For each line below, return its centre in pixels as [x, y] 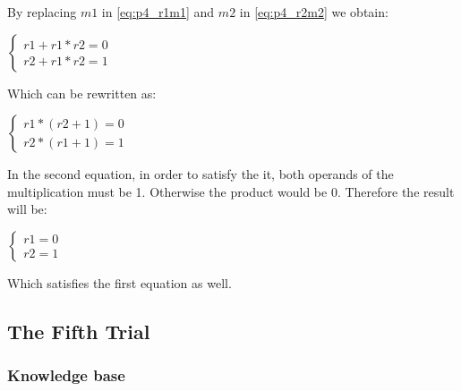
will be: [27, 209]
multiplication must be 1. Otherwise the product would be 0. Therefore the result [231, 191]
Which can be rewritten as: [82, 93]
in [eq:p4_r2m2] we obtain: [314, 12]
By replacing [42, 12]
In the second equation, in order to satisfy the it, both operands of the [201, 174]
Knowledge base [66, 375]
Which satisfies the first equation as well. [120, 282]
